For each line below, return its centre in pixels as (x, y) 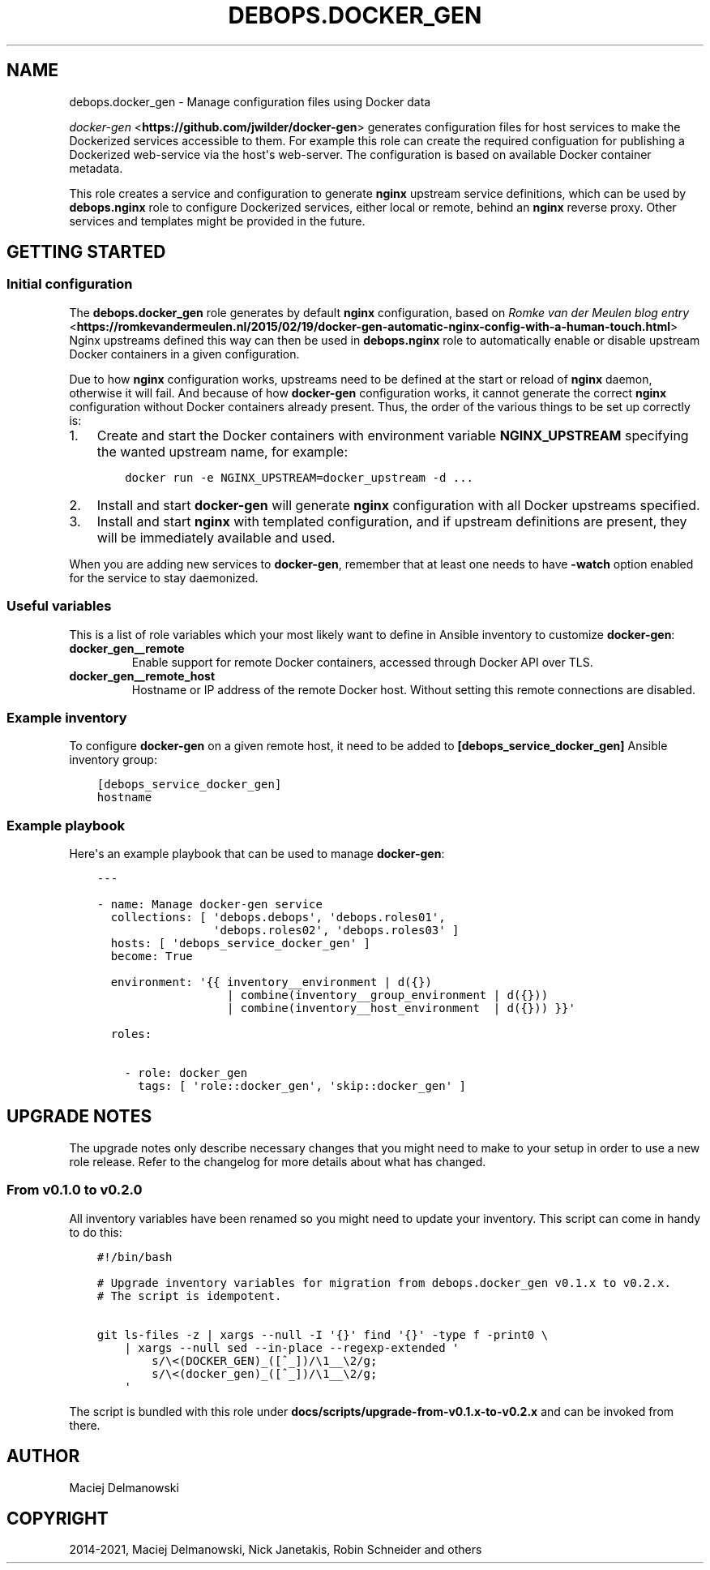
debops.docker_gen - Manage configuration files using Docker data (250, 101)
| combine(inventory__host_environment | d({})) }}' (401, 1008)
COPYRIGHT (58, 1518)
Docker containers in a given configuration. (184, 354)
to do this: (96, 1232)
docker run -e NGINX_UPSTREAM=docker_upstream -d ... (299, 477)
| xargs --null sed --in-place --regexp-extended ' (292, 1347)
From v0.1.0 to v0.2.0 (75, 1190)
